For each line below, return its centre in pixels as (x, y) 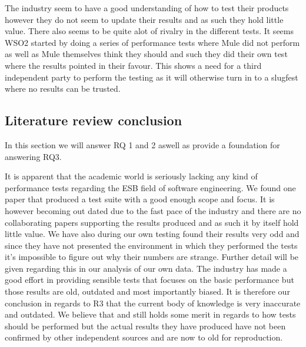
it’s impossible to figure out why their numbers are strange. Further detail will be (152, 257)
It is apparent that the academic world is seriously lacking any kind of (131, 176)
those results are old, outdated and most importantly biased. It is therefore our (147, 291)
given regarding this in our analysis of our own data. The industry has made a (146, 268)
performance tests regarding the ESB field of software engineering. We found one (150, 187)
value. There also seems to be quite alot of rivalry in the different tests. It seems (149, 31)
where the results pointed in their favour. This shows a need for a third (133, 65)
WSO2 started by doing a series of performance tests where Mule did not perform (152, 42)
